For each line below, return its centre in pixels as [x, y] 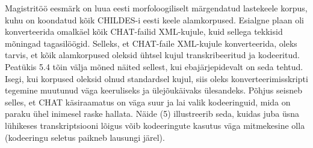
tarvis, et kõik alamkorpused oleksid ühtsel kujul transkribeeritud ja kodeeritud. [152, 55]
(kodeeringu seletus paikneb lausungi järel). [85, 137]
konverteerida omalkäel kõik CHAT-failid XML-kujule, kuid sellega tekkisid [144, 31]
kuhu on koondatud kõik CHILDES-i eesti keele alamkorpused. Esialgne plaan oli [154, 19]
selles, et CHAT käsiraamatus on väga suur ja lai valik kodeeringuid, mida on [148, 102]
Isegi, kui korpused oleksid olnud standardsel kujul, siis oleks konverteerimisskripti [156, 78]
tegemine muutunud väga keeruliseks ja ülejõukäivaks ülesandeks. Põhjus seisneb [153, 90]
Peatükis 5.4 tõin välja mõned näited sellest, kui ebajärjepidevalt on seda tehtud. [154, 66]
